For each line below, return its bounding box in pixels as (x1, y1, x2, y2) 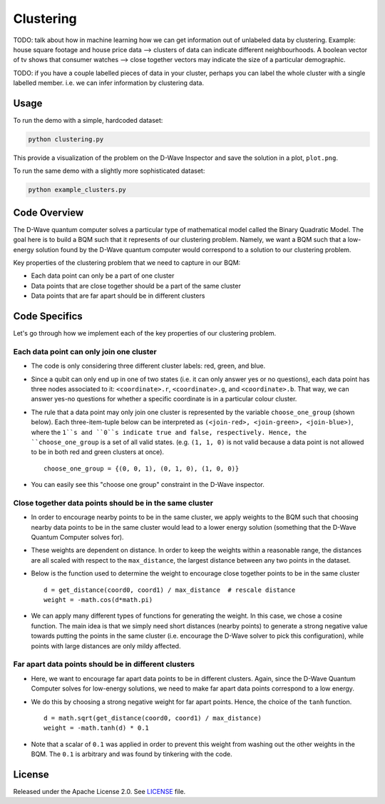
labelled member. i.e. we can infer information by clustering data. (13, 79, 205, 87)
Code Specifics (13, 311, 83, 323)
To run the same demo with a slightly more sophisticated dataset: (13, 166, 205, 175)
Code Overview (13, 206, 84, 218)
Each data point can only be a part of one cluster (31, 271, 175, 280)
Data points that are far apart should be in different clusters (31, 291, 205, 300)
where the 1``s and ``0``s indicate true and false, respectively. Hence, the (31, 428, 307, 436)
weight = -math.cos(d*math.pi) (43, 596, 153, 604)
